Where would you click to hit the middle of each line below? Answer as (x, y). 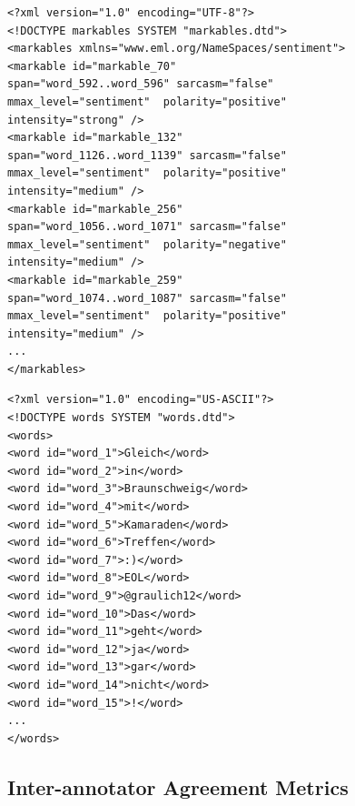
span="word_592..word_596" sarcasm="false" (141, 84)
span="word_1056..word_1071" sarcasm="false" (147, 227)
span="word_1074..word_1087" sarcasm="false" (147, 298)
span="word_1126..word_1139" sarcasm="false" (147, 155)
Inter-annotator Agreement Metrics (178, 786)
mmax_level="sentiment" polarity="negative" (147, 244)
